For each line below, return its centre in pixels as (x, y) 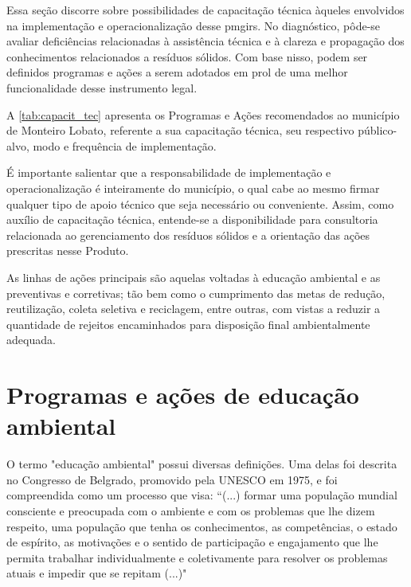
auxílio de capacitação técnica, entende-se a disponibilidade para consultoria (192, 219)
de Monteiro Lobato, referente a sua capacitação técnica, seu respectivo (180, 130)
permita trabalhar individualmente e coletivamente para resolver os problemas (197, 557)
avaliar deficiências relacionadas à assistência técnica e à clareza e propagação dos (205, 41)
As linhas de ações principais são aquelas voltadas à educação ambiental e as (194, 277)
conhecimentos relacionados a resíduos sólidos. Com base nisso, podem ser (187, 56)
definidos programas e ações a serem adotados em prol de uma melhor (177, 72)
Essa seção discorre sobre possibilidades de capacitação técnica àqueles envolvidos (205, 10)
